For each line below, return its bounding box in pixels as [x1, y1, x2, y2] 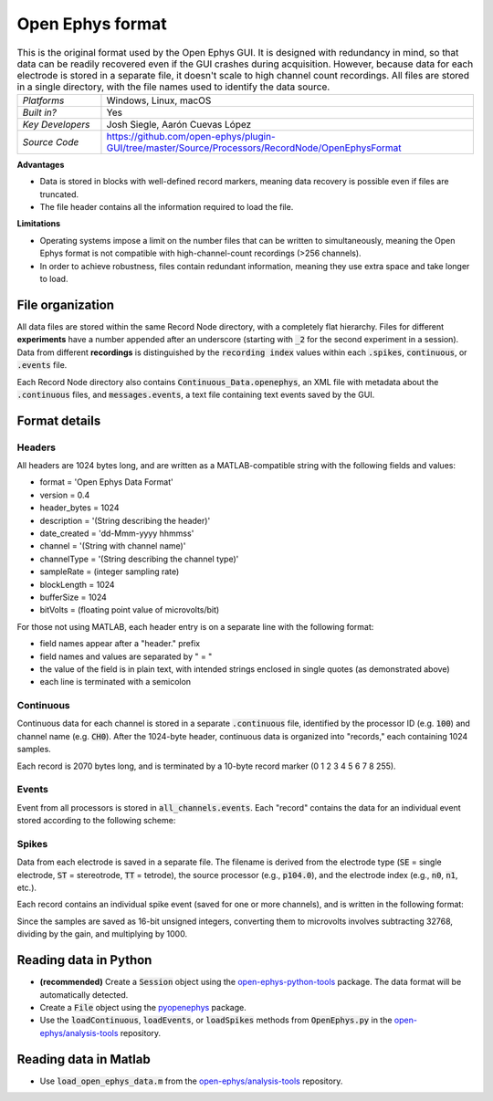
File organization [16, 297, 114, 312]
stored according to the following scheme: [16, 815, 176, 826]
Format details [16, 413, 101, 428]
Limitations [16, 218, 61, 229]
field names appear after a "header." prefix [39, 638, 201, 649]
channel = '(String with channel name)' [39, 540, 186, 551]
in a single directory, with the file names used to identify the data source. [16, 80, 330, 93]
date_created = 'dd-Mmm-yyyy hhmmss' [39, 528, 194, 539]
